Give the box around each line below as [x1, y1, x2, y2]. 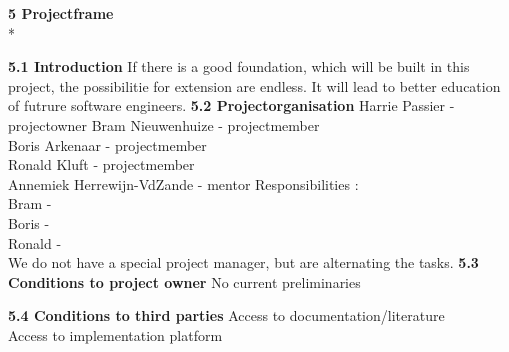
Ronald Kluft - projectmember [8, 154, 195, 175]
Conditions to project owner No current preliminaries [8, 271, 361, 292]
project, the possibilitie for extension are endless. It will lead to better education [8, 75, 501, 96]
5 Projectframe [8, 3, 114, 23]
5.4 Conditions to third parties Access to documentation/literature [8, 305, 445, 326]
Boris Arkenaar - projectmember [8, 134, 207, 155]
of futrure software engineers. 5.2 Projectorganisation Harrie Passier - [8, 95, 455, 116]
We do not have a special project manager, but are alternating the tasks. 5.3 [8, 252, 479, 273]
